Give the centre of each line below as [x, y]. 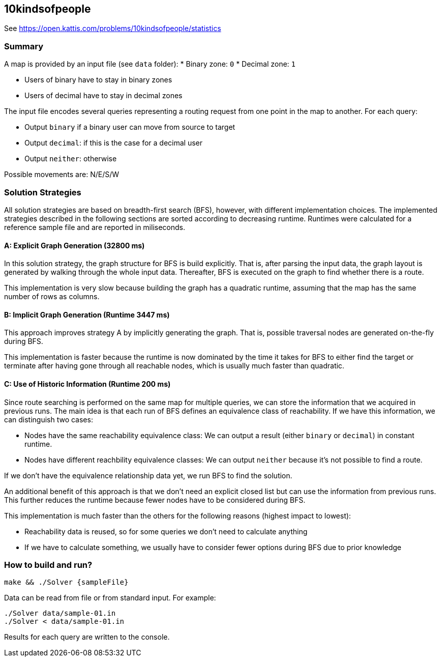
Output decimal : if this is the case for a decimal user [114, 143]
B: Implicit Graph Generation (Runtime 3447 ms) [87, 314]
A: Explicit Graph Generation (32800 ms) [75, 245]
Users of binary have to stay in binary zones [98, 80]
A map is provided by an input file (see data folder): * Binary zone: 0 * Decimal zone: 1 [150, 64]
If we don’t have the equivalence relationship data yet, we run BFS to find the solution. [148, 475]
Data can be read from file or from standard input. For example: [110, 598]
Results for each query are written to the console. [87, 637]
